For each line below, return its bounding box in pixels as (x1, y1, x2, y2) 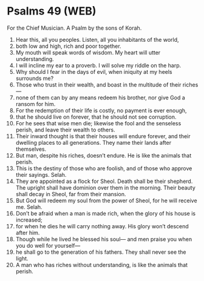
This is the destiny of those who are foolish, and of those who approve (15, 165, 192, 172)
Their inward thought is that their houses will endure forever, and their (15, 132, 191, 140)
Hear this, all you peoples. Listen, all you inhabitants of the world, (15, 36, 179, 43)
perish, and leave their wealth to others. (15, 126, 115, 133)
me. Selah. (15, 203, 42, 210)
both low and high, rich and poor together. (15, 42, 121, 50)
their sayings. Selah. (15, 171, 67, 178)
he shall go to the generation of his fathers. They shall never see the (15, 248, 187, 256)
